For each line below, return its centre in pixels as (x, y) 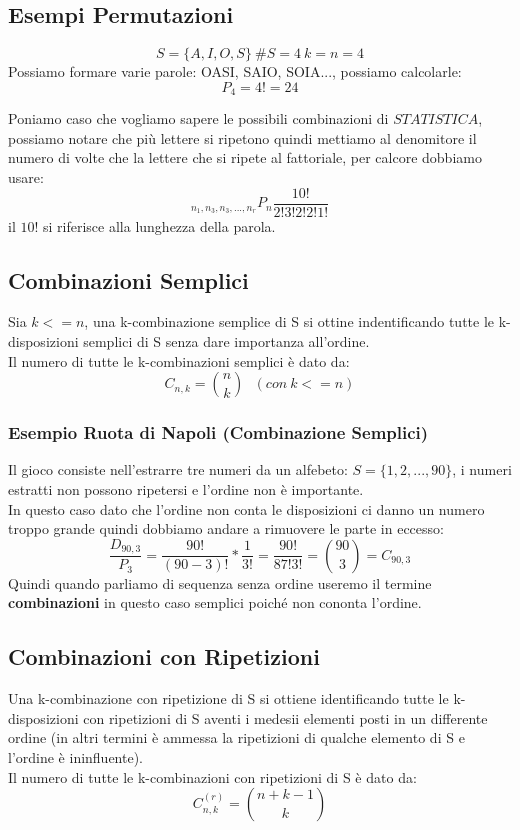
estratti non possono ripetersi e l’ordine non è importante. (186, 489)
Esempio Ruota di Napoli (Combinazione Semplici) (218, 432)
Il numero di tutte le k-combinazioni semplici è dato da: (179, 360)
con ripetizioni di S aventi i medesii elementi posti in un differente (285, 717)
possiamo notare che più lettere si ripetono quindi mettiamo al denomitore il (242, 137)
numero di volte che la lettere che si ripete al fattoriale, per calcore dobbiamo (245, 157)
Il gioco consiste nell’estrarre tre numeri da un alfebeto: (178, 469)
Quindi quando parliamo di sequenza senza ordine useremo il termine (220, 582)
